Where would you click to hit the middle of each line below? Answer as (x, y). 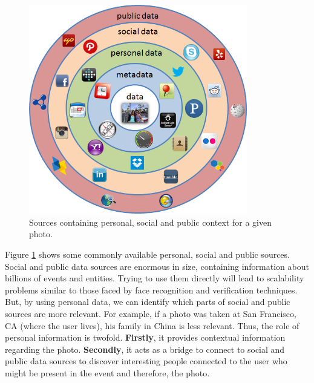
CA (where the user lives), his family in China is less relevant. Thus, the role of (152, 325)
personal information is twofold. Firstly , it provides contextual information (145, 337)
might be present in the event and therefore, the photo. (107, 372)
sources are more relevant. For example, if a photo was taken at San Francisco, (151, 313)
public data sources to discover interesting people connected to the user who (146, 361)
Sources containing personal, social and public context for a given (150, 222)
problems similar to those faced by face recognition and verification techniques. (151, 290)
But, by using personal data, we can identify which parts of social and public (148, 302)
